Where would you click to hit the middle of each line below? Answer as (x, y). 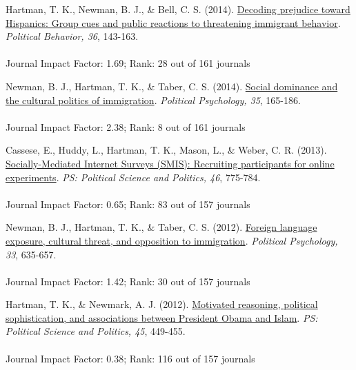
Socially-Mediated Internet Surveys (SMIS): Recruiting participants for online (170, 163)
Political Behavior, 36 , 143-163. (72, 36)
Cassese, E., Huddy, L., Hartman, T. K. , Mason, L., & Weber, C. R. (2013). (166, 150)
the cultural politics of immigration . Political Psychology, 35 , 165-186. (153, 100)
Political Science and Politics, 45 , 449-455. (96, 331)
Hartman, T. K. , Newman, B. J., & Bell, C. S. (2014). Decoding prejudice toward (178, 9)
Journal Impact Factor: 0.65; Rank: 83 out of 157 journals (128, 204)
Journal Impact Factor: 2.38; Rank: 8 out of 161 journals (126, 126)
